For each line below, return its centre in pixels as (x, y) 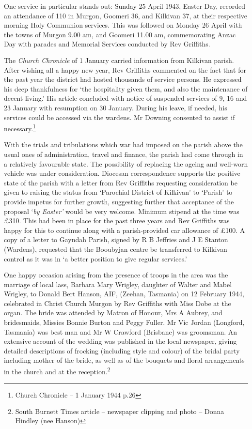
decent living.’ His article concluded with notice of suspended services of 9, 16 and (126, 98)
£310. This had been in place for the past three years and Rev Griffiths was (117, 221)
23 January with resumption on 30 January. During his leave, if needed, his (116, 107)
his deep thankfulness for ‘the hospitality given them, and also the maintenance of (126, 88)
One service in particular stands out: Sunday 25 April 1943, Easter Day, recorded (125, 6)
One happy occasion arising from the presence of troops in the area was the (116, 275)
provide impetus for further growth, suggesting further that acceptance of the (119, 201)
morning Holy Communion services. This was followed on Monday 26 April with (123, 25)
